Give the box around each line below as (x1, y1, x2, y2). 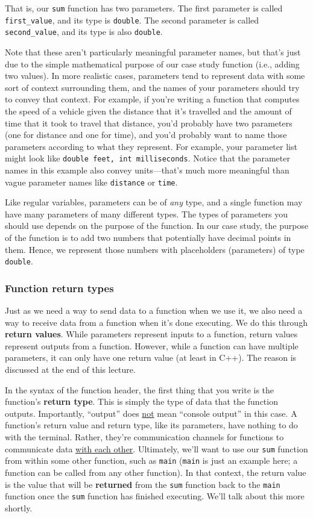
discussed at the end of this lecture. (5, 363, 136, 376)
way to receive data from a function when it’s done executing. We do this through (5, 316, 308, 328)
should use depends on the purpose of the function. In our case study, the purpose (5, 219, 309, 232)
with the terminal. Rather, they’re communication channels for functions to (5, 431, 284, 443)
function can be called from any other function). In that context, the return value (5, 466, 306, 478)
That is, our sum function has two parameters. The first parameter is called (5, 2, 283, 14)
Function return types (5, 280, 114, 295)
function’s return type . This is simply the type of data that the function (5, 395, 278, 408)
